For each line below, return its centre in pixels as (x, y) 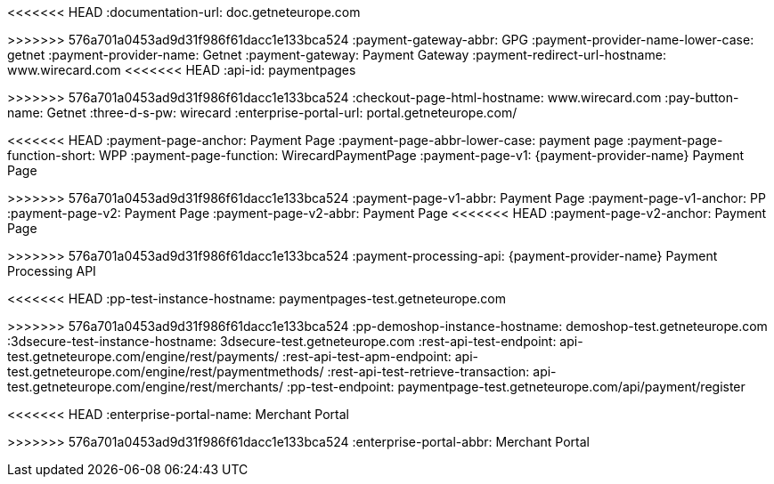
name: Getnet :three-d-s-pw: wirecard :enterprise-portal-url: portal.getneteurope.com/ (262, 113)
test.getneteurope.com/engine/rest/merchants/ (146, 387)
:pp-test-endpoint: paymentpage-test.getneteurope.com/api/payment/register (516, 387)
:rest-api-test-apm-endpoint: (367, 356)
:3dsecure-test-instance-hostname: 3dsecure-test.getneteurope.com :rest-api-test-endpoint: (282, 341)
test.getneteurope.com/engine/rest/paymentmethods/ (166, 371)
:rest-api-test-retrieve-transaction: (428, 371)
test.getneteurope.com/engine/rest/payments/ (143, 356)
